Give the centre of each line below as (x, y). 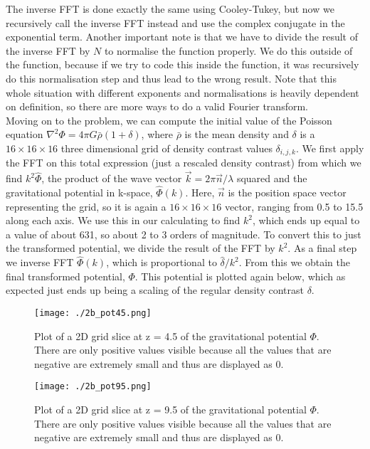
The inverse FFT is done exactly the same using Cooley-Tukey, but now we (170, 9)
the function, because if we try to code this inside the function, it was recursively (183, 64)
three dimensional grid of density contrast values (166, 148)
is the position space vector (287, 192)
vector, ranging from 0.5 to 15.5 (294, 206)
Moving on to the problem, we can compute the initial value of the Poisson (169, 120)
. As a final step (322, 248)
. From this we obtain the (295, 262)
